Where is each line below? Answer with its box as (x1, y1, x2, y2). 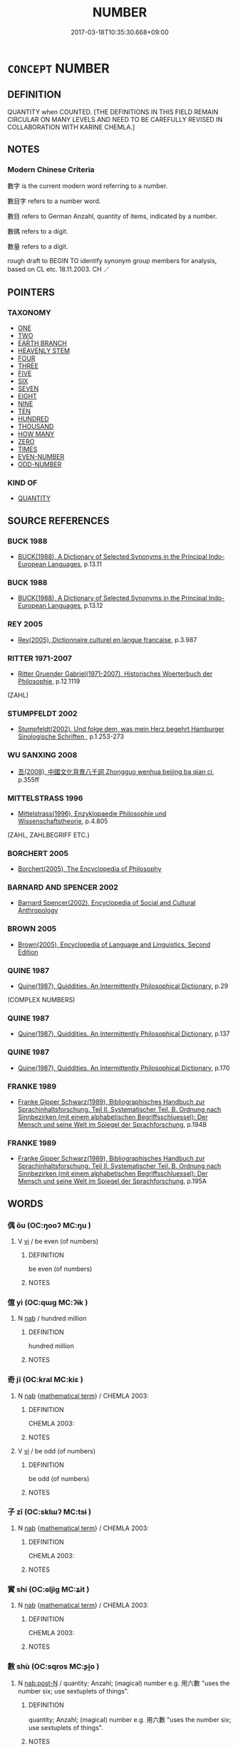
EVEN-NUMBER (17, 453, 65, 461)
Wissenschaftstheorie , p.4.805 (17, 817, 108, 825)
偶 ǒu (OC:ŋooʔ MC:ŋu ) (7, 1220, 91, 1230)
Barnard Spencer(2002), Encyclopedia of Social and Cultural (17, 899, 196, 907)
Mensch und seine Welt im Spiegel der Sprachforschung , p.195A (17, 1177, 207, 1185)
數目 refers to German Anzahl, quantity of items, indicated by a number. (7, 212, 217, 221)
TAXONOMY (7, 307, 51, 317)
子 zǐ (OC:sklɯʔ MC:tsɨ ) (7, 1507, 91, 1517)
